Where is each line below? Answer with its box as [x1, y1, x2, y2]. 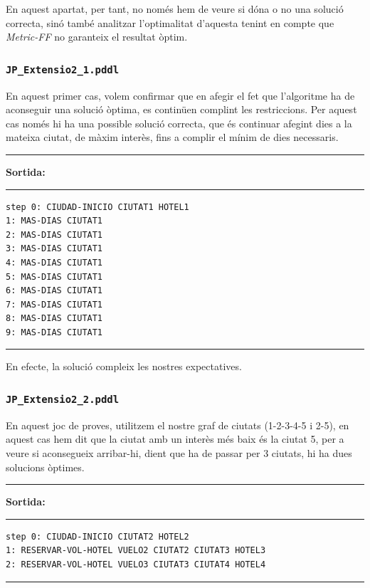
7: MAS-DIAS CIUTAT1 [6, 299, 103, 310]
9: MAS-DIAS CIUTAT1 [6, 327, 103, 337]
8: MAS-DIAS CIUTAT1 [6, 313, 103, 324]
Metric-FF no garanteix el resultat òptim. [6, 29, 188, 44]
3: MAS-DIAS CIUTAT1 [6, 243, 103, 254]
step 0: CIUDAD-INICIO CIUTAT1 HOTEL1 [6, 201, 189, 212]
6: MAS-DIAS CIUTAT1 [6, 285, 103, 296]
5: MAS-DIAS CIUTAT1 [6, 271, 103, 282]
